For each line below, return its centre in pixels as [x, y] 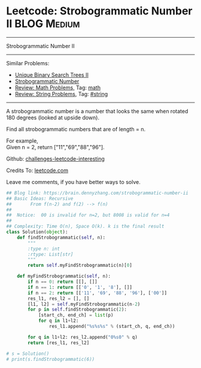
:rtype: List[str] [51, 254]
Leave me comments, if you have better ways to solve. [73, 182]
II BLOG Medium [43, 24]
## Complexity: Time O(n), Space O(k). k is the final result [85, 227]
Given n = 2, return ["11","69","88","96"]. [55, 147]
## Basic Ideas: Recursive [40, 198]
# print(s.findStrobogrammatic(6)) [51, 359]
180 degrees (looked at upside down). [53, 117]
